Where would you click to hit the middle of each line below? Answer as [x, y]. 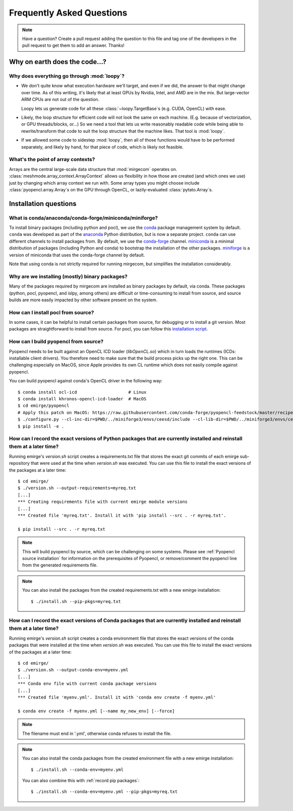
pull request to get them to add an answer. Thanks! [73, 45]
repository [20, 463]
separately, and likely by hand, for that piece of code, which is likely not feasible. [102, 147]
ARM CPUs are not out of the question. [60, 100]
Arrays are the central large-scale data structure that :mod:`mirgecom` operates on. [93, 169]
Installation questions [43, 203]
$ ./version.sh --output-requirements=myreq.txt [77, 488]
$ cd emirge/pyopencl [43, 406]
